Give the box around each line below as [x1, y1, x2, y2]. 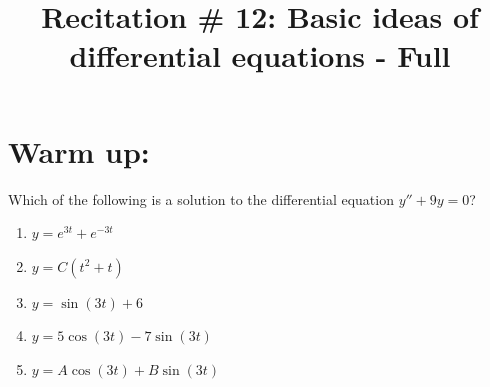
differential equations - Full [69, 35, 451, 76]
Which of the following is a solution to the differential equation [8, 188, 394, 209]
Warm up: [8, 130, 150, 171]
